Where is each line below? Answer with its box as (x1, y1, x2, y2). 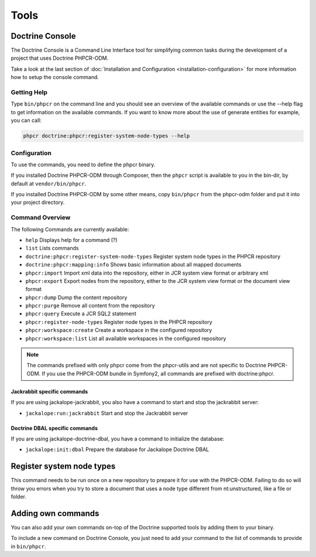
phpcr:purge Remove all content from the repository (25, 302, 155, 309)
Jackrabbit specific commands (11, 388, 88, 395)
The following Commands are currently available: (11, 225, 129, 233)
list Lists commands (25, 245, 79, 252)
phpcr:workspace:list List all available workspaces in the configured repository (25, 334, 226, 342)
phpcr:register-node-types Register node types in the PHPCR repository (25, 318, 213, 325)
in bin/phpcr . (11, 542, 46, 550)
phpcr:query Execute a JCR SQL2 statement (25, 310, 137, 317)
